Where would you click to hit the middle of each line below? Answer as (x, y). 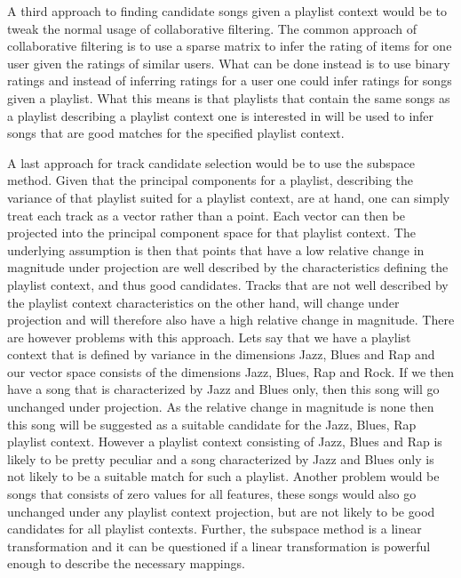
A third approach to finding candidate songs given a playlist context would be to (227, 11)
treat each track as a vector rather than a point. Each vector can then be (207, 215)
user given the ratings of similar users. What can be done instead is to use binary (229, 63)
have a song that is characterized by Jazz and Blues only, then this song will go (223, 389)
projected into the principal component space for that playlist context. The (211, 233)
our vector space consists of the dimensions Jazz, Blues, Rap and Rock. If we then (230, 371)
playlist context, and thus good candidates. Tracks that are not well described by (228, 284)
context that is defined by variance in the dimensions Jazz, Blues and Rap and (221, 354)
